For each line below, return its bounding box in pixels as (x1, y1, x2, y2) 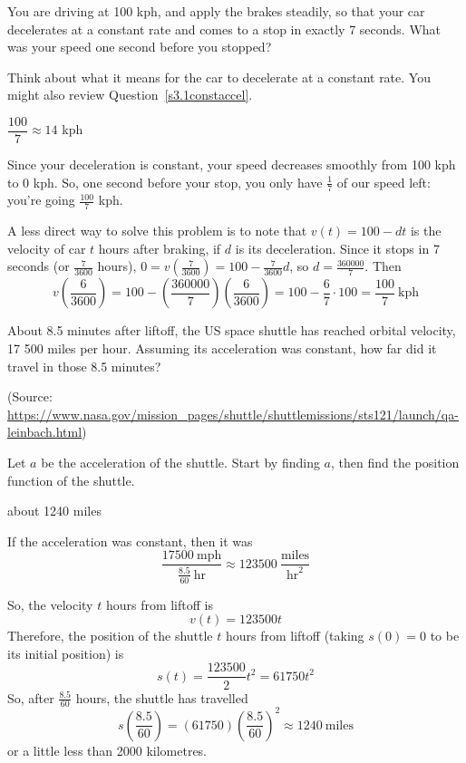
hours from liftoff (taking (225, 626, 364, 645)
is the (410, 221, 442, 240)
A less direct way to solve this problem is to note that (7, 221, 307, 240)
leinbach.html (7, 422, 83, 441)
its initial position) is (7, 643, 124, 662)
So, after (7, 688, 54, 707)
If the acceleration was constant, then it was (7, 531, 253, 550)
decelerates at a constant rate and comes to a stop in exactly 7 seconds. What (7, 19, 442, 38)
